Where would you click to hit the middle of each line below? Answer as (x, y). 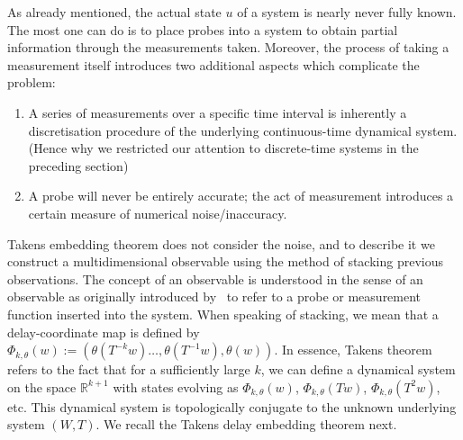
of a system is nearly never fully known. (347, 12)
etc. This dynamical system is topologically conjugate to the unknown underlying (232, 406)
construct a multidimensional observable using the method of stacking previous (225, 261)
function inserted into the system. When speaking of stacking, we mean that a (223, 314)
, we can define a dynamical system (358, 369)
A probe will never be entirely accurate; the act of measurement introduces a (241, 196)
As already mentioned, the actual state (114, 12)
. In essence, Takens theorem (353, 350)
